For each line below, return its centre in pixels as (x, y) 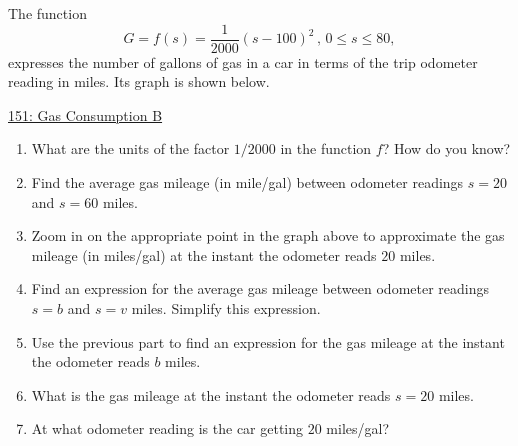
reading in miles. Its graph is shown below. (139, 81)
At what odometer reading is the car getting (167, 428)
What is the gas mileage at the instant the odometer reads (211, 394)
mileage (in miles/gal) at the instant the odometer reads (204, 254)
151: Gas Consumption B (85, 114)
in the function (326, 148)
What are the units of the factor (130, 148)
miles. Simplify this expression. (226, 308)
